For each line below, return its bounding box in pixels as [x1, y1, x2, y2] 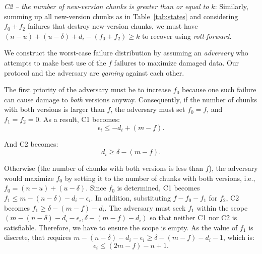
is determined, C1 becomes [117, 182, 200, 193]
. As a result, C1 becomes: [39, 113, 120, 124]
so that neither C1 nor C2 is [150, 212, 237, 223]
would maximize [4, 172, 54, 183]
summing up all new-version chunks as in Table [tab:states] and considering [4, 11, 238, 21]
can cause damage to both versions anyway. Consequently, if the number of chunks [4, 94, 257, 104]
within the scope [196, 202, 248, 213]
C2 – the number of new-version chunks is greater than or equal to [4, 1, 209, 11]
